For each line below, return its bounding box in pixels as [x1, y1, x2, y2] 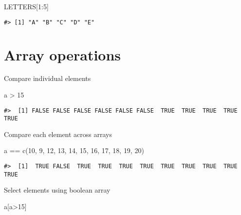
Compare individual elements [4, 73, 91, 83]
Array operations [4, 45, 121, 65]
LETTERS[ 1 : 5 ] [4, 1, 49, 11]
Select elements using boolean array [4, 185, 111, 195]
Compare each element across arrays [4, 129, 112, 139]
